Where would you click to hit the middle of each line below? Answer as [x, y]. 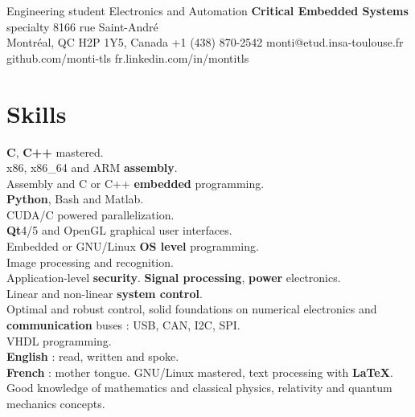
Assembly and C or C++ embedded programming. [136, 183]
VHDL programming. [59, 340]
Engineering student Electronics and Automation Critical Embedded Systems [207, 10]
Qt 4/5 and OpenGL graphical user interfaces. [119, 230]
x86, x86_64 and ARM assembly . [92, 168]
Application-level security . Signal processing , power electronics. [174, 278]
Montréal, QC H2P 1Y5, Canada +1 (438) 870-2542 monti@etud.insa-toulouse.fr [205, 42]
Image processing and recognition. [90, 262]
